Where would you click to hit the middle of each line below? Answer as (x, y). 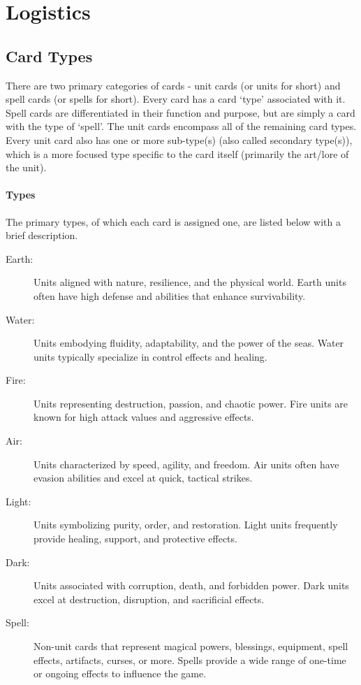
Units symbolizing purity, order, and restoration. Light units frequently (186, 525)
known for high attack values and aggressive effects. (144, 417)
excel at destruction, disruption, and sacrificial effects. (149, 599)
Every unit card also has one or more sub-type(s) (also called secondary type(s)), (179, 139)
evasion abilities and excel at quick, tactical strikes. (143, 478)
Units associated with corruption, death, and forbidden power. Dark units (191, 585)
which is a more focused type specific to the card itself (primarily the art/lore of (177, 153)
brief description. (42, 235)
